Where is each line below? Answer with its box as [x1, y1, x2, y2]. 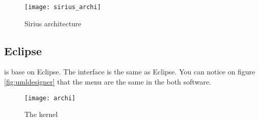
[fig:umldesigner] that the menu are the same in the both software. [4, 76, 211, 87]
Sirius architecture [24, 18, 81, 28]
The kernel [24, 109, 58, 119]
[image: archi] [24, 94, 76, 102]
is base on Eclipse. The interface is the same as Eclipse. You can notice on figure [4, 66, 255, 77]
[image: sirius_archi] [24, 4, 101, 11]
